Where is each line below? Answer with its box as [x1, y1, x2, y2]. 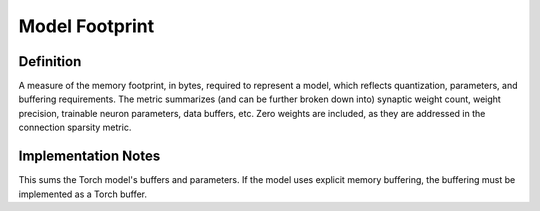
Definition [18, 53, 82, 70]
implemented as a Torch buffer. [18, 188, 148, 200]
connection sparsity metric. [18, 121, 132, 134]
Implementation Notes [18, 148, 161, 165]
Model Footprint [18, 15, 155, 37]
